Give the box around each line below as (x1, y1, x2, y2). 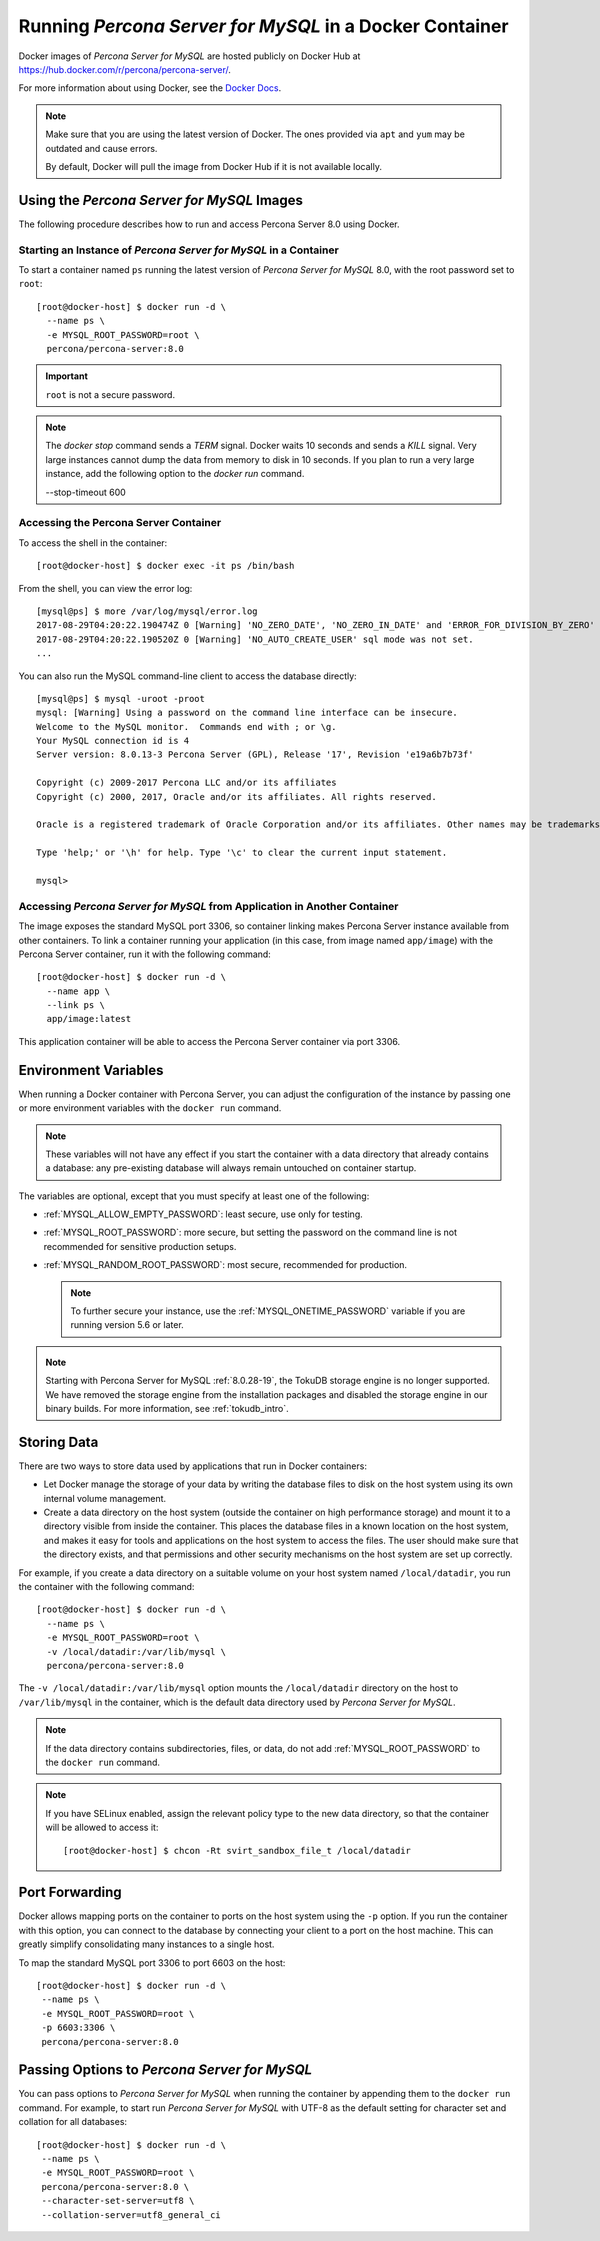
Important (45, 370, 89, 382)
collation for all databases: (18, 2116, 128, 2128)
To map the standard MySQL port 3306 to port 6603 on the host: (18, 1956, 286, 1969)
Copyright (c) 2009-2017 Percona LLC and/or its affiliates (36, 777, 337, 789)
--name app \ (46, 985, 111, 997)
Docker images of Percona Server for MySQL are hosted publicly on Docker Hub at (18, 50, 361, 62)
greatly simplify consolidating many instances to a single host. (18, 1938, 275, 1950)
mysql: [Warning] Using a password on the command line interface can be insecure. (36, 707, 459, 719)
